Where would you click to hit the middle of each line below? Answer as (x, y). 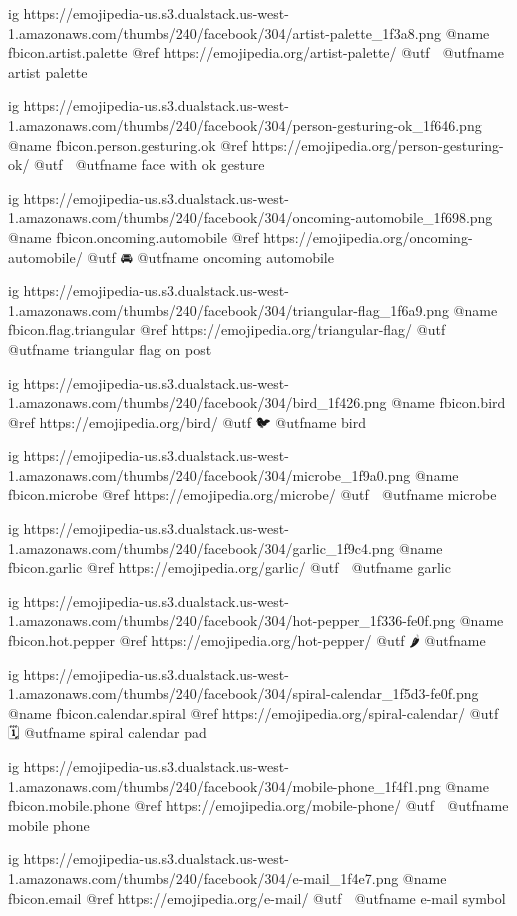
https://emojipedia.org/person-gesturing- (377, 144)
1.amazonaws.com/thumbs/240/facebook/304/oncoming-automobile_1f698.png (250, 217)
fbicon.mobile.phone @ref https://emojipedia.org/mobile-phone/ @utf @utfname (258, 805)
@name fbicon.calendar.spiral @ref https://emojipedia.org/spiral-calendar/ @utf (253, 712)
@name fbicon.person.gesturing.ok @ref (128, 144)
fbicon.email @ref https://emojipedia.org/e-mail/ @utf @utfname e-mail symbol (257, 897)
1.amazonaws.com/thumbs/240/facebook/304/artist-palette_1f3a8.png (225, 32)
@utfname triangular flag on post (110, 348)
